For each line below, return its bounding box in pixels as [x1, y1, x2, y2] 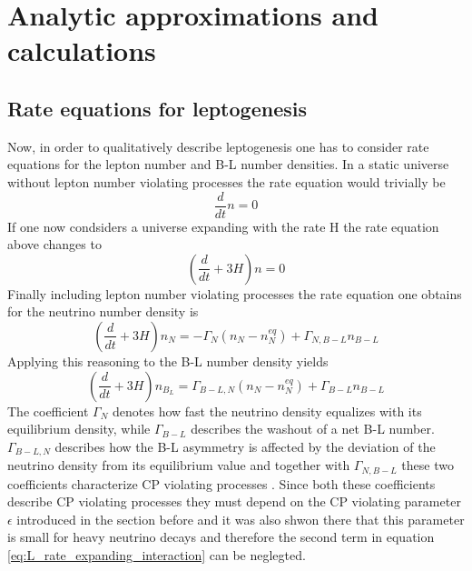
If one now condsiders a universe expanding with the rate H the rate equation [7, 216, 439, 235]
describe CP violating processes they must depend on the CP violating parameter [7, 492, 461, 511]
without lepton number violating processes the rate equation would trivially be [7, 172, 446, 191]
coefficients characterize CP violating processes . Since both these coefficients [7, 474, 436, 493]
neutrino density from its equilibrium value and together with [7, 456, 350, 475]
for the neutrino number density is [7, 302, 199, 321]
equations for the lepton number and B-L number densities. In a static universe [7, 155, 449, 174]
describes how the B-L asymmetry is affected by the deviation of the [54, 436, 436, 456]
